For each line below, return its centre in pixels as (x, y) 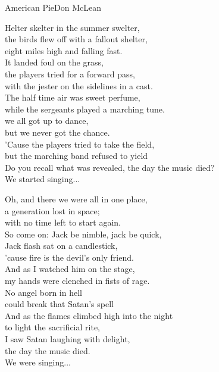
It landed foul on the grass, (54, 62)
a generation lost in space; (52, 210)
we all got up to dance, (47, 121)
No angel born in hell (43, 292)
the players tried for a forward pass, (70, 74)
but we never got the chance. (57, 132)
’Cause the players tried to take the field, (80, 144)
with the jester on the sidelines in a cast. (79, 85)
